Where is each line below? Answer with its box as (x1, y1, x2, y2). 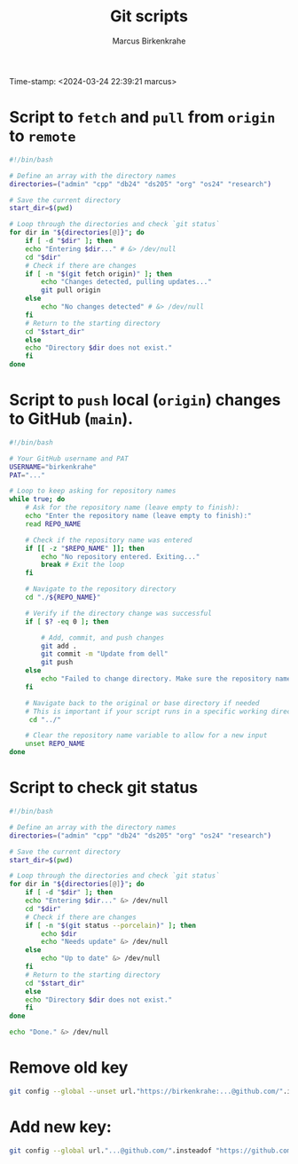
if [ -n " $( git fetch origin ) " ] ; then (25, 269, 173, 279)
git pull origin (41, 286, 101, 295)
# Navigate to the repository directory (25, 585, 176, 594)
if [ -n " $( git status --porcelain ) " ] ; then (25, 921, 197, 930)
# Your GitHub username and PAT (9, 454, 129, 463)
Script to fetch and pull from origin (9, 107, 276, 128)
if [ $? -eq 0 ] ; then (25, 617, 109, 626)
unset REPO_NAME (25, 739, 86, 749)
